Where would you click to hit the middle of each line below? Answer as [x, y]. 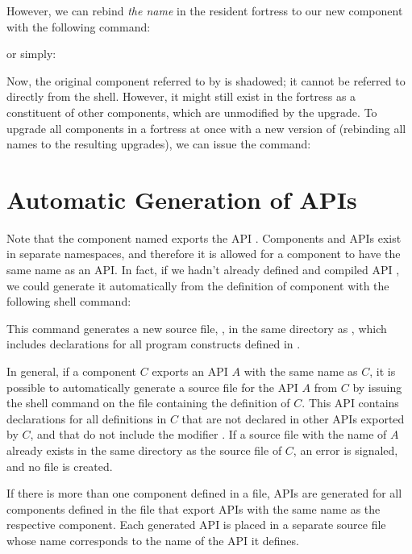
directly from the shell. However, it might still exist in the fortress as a [181, 96]
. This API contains [350, 403]
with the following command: [79, 26]
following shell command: [69, 301]
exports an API [190, 371]
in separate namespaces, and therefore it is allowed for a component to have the [204, 254]
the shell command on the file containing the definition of [148, 403]
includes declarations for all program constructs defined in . [154, 344]
